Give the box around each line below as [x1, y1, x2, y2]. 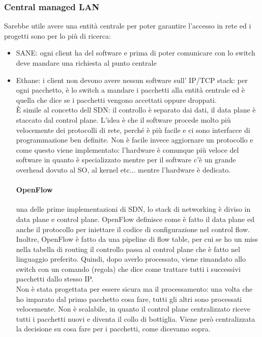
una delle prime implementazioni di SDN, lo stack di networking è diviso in [16, 204, 251, 214]
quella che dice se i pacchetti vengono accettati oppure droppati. [16, 94, 217, 105]
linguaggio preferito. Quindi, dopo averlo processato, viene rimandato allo [16, 254, 246, 264]
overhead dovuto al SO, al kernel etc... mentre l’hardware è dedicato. [16, 164, 231, 175]
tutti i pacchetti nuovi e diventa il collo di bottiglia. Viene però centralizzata [16, 313, 255, 324]
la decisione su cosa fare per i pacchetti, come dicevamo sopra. [16, 323, 211, 334]
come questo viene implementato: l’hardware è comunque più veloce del [16, 144, 239, 155]
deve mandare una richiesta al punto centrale [16, 58, 157, 68]
